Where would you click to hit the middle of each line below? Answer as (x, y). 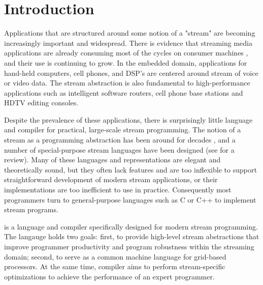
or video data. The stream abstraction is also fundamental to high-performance (127, 83)
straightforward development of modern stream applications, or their (111, 179)
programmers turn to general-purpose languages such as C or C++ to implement (130, 199)
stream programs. (31, 209)
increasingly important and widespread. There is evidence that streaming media (128, 42)
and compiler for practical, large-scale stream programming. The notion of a (123, 130)
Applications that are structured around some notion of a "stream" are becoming (130, 33)
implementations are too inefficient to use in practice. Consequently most (118, 190)
